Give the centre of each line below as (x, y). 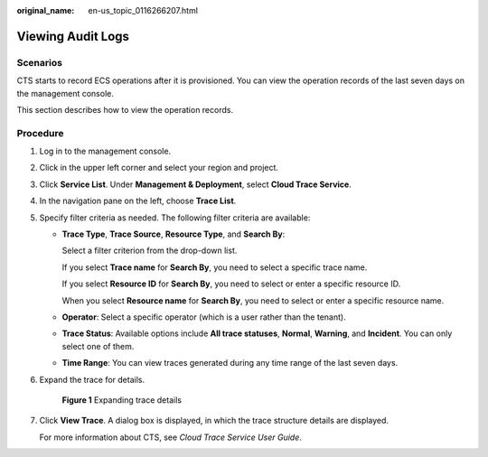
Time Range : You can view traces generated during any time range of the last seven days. (230, 363)
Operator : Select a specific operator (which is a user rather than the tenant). (204, 317)
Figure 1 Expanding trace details (122, 400)
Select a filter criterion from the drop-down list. (150, 251)
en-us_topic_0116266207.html (143, 10)
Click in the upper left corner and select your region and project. (159, 168)
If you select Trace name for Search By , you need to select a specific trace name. (215, 267)
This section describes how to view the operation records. (125, 109)
